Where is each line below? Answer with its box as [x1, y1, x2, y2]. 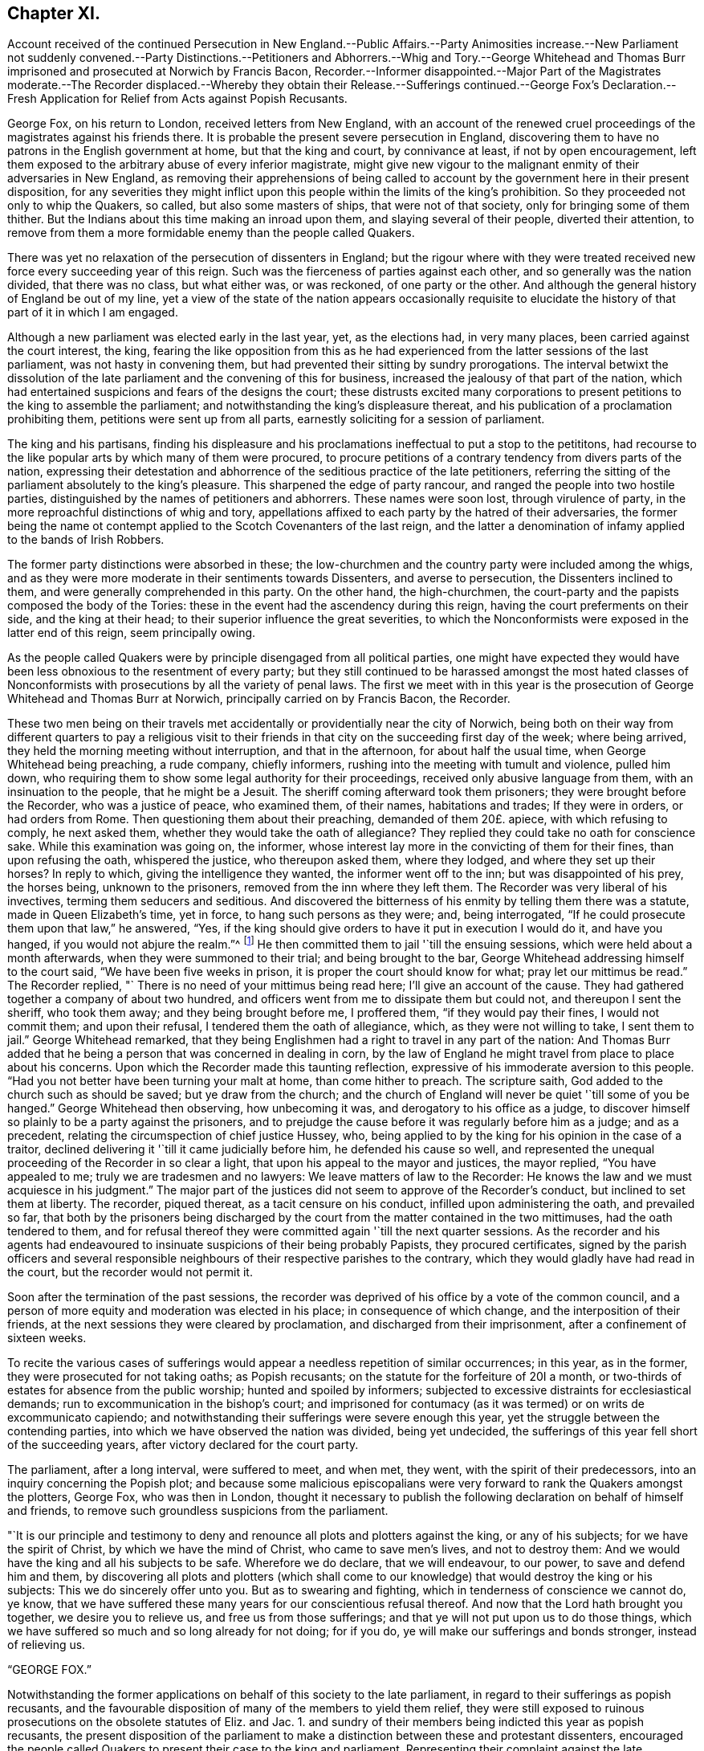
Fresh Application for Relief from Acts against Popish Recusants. [7, 92, 348, 106]
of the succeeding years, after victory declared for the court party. [7, 1438, 359, 1452]
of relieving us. [7, 1638, 86, 1652]
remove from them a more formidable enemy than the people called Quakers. [7, 226, 415, 240]
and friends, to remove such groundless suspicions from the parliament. [7, 1504, 389, 1518]
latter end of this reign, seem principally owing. [7, 626, 256, 640]
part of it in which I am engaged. [7, 305, 178, 320]
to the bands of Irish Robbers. [7, 533, 165, 547]
